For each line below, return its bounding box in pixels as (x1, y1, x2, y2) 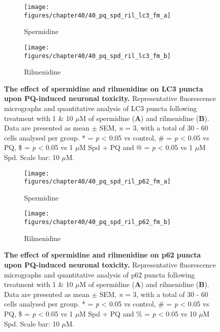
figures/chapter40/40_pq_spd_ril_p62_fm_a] (24, 178, 171, 185)
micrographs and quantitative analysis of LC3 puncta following (4, 103, 197, 113)
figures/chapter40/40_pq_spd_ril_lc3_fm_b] (24, 52, 171, 59)
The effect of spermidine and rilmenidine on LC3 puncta (4, 83, 203, 93)
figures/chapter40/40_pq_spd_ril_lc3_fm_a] (24, 11, 171, 19)
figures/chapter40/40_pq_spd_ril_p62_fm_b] (24, 218, 171, 226)
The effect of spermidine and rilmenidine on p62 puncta (4, 249, 201, 260)
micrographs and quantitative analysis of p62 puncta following (4, 269, 195, 279)
